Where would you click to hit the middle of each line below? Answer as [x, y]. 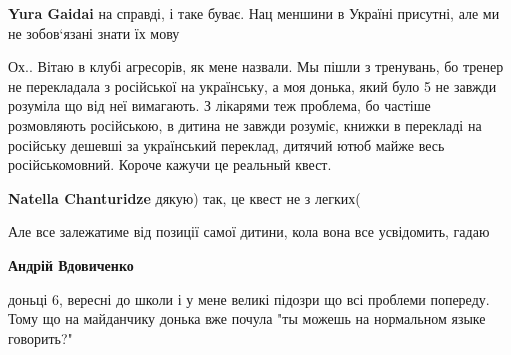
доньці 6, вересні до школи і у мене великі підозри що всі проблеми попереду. [249, 298]
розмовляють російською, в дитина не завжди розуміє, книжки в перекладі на [245, 124]
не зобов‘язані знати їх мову [94, 32]
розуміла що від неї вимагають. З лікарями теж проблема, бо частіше [219, 105]
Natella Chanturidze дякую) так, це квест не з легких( [184, 197]
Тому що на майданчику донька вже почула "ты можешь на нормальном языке [247, 318]
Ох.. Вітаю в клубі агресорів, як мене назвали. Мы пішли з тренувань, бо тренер [256, 66]
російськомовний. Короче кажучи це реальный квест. [170, 164]
